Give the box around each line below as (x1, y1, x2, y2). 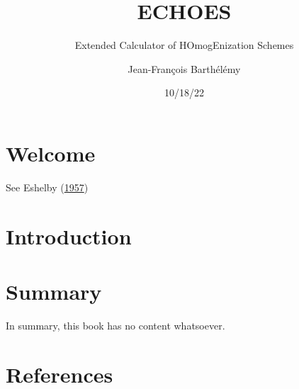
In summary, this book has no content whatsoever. (6, 317, 225, 332)
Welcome (6, 138, 96, 167)
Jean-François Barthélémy (128, 61, 241, 76)
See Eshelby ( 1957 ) (6, 179, 89, 194)
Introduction (6, 221, 132, 250)
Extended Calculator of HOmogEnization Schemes (74, 38, 294, 52)
